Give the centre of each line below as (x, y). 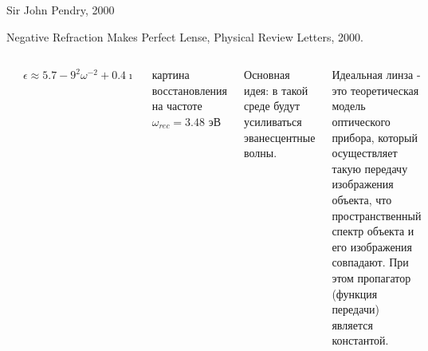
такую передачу (370, 168)
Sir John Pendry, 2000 (61, 10)
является (352, 324)
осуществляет (365, 153)
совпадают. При (370, 262)
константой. (360, 340)
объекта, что (362, 199)
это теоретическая (375, 90)
